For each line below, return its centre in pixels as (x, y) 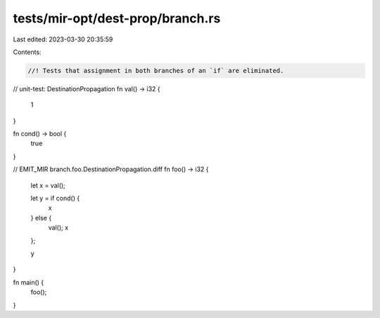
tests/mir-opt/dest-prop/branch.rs (117, 18)
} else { (41, 218)
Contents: (27, 52)
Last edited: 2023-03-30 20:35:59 (63, 39)
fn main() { (28, 282)
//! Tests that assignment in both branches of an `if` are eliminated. (156, 71)
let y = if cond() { (55, 198)
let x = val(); (48, 185)
